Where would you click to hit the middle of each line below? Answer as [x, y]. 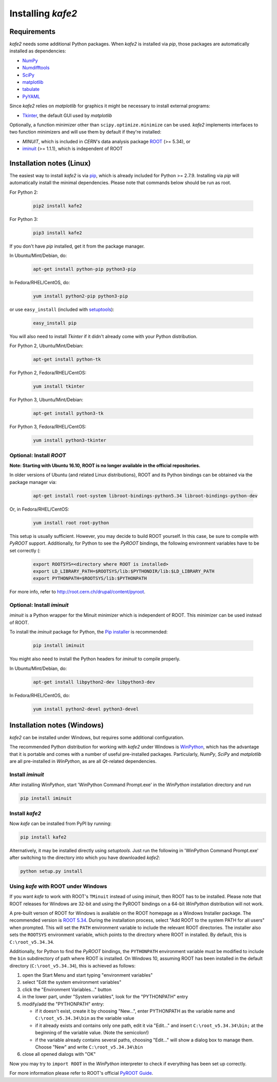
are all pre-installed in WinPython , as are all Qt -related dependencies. [83, 761]
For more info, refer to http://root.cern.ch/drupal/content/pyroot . [77, 592]
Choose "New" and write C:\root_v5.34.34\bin [89, 1047]
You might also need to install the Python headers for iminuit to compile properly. [95, 659]
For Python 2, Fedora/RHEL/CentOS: [48, 373]
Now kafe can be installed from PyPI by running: [61, 824]
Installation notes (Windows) [57, 725]
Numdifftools [36, 68]
